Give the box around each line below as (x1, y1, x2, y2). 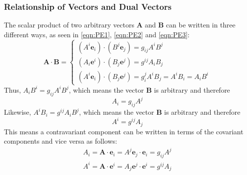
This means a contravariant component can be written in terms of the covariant (4, 126, 244, 136)
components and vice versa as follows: (4, 136, 117, 146)
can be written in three (166, 20, 236, 30)
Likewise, (4, 107, 31, 117)
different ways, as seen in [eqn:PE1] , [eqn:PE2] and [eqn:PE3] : (4, 29, 190, 39)
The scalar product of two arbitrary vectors (4, 20, 134, 30)
